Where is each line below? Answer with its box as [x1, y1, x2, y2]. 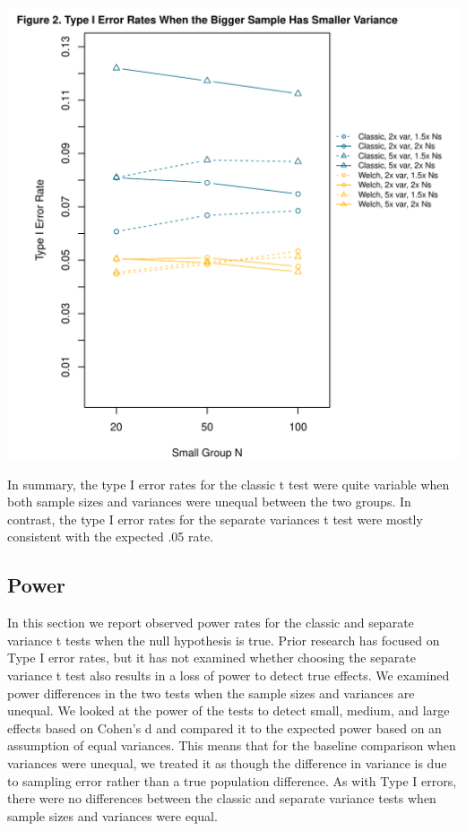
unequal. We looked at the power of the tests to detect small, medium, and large [7, 701, 450, 720]
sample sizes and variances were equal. [7, 806, 218, 825]
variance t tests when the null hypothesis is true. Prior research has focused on [7, 630, 440, 649]
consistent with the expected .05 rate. [7, 527, 214, 546]
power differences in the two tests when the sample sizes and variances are [7, 683, 415, 702]
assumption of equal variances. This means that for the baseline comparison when [7, 736, 456, 755]
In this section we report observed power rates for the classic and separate [7, 613, 414, 632]
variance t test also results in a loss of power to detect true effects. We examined [7, 665, 450, 684]
